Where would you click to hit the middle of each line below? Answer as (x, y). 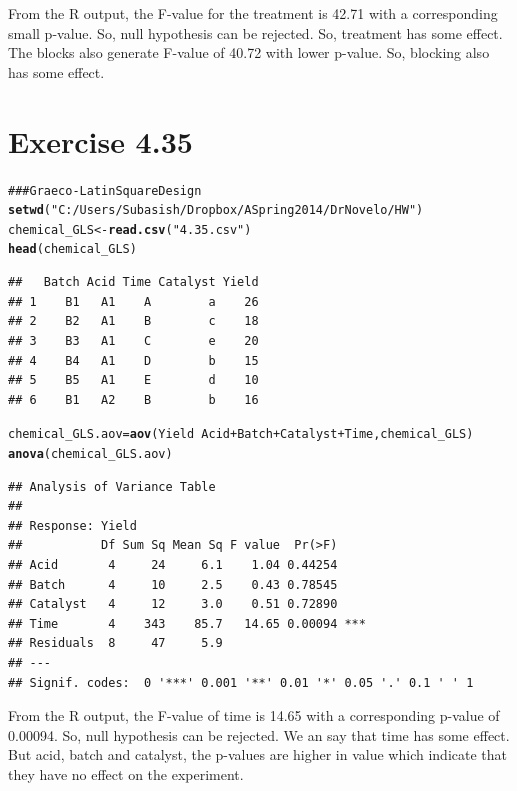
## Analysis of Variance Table (112, 486)
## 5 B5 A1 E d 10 (133, 380)
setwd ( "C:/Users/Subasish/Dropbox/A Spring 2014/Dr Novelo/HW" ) (216, 210)
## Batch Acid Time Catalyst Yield (133, 282)
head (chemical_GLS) (72, 249)
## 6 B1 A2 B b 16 (133, 399)
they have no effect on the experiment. (126, 773)
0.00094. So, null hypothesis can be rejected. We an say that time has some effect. (259, 734)
